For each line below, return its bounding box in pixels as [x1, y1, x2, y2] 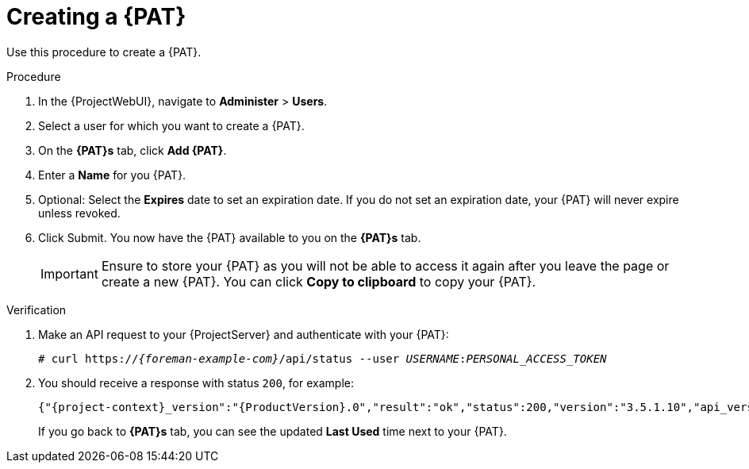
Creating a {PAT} [6, 3, 186, 30]
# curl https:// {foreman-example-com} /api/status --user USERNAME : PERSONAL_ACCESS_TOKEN [38, 352, 607, 365]
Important [40, 265, 98, 282]
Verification [6, 302, 67, 317]
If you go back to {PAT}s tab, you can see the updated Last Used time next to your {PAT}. [38, 424, 507, 438]
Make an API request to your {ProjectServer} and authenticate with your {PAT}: [38, 327, 449, 341]
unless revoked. [38, 206, 121, 220]
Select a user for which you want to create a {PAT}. [38, 118, 305, 133]
